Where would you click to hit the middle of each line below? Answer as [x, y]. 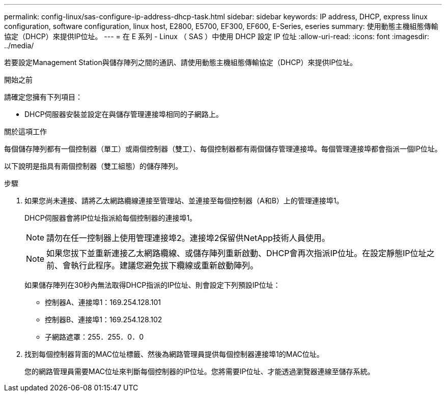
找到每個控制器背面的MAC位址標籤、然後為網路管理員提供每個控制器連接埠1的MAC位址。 [174, 354]
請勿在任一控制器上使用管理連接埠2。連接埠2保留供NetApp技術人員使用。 [188, 238]
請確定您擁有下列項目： [43, 97]
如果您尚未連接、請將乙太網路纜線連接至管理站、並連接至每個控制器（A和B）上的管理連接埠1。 [184, 201]
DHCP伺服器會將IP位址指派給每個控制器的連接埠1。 [111, 218]
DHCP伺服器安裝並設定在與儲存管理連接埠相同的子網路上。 [124, 114]
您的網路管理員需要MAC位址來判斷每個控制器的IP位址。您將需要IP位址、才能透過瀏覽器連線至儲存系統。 [200, 371]
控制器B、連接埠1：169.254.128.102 [104, 319]
